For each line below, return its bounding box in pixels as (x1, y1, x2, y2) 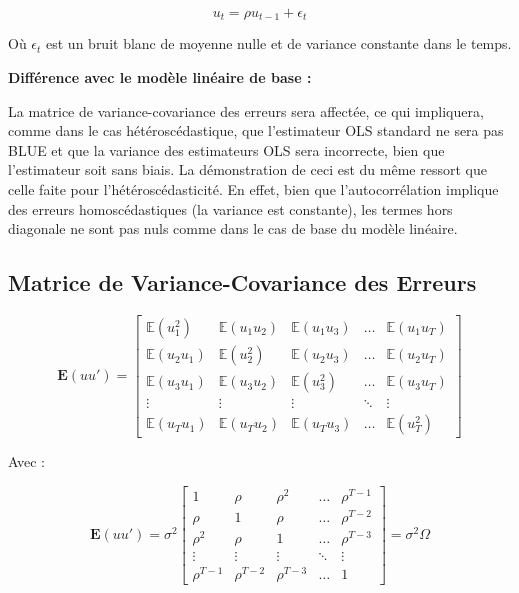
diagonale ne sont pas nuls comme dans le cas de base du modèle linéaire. (8, 218, 458, 239)
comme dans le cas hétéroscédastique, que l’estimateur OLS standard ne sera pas (8, 120, 504, 141)
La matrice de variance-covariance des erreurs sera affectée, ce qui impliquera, (8, 100, 484, 121)
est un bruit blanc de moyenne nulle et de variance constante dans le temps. (46, 33, 512, 54)
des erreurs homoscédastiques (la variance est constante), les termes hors (8, 198, 453, 219)
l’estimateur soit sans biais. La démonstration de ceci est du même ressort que (8, 159, 487, 180)
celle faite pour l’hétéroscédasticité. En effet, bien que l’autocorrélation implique (8, 179, 499, 200)
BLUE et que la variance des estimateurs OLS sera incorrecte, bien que (8, 139, 445, 160)
